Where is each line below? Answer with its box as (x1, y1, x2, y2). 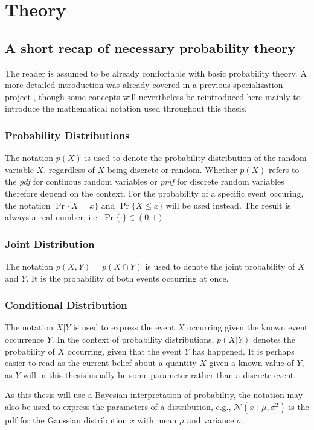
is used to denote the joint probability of (145, 259, 295, 272)
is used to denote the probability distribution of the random (85, 151, 307, 164)
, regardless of (43, 163, 95, 175)
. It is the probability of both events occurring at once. (26, 271, 229, 284)
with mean (137, 413, 177, 426)
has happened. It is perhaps (192, 344, 295, 357)
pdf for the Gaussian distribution (5, 413, 127, 426)
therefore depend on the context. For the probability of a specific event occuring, (5, 186, 304, 199)
